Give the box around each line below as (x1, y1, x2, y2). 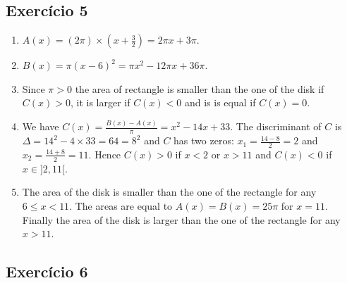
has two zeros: (173, 133, 234, 148)
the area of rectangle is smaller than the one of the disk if (75, 81, 324, 96)
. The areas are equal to (69, 198, 173, 213)
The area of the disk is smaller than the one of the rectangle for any (22, 184, 317, 199)
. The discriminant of (230, 119, 322, 134)
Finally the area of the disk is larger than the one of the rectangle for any (22, 212, 341, 227)
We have (22, 119, 59, 134)
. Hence (88, 146, 121, 161)
